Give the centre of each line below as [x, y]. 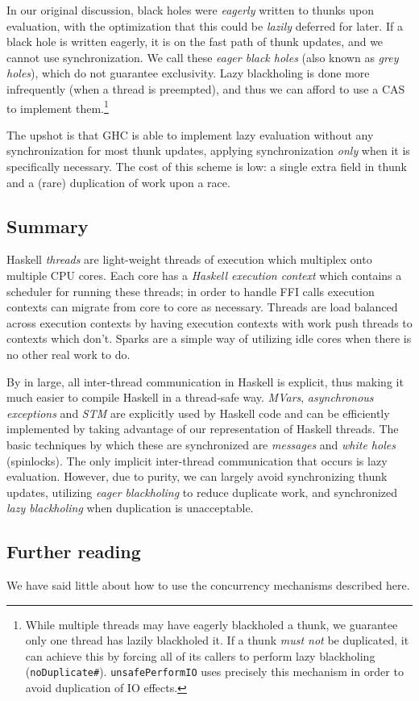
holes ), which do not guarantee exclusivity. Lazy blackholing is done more [188, 73]
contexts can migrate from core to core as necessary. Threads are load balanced [202, 307]
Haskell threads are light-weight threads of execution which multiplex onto [189, 259]
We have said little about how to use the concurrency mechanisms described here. [208, 585]
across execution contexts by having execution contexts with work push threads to [209, 322]
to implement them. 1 [58, 106]
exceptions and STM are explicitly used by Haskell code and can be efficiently [198, 413]
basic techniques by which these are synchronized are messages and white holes [201, 444]
